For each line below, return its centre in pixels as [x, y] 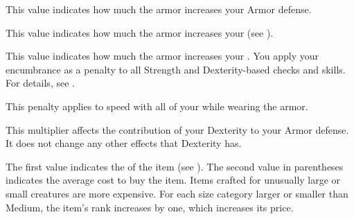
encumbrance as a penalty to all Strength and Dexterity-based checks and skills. [176, 69]
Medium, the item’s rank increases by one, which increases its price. [150, 207]
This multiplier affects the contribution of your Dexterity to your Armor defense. [177, 129]
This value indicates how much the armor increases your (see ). [140, 32]
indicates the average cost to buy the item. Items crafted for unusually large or [173, 180]
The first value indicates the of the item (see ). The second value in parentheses [175, 166]
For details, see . [40, 83]
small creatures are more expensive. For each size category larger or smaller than [177, 193]
